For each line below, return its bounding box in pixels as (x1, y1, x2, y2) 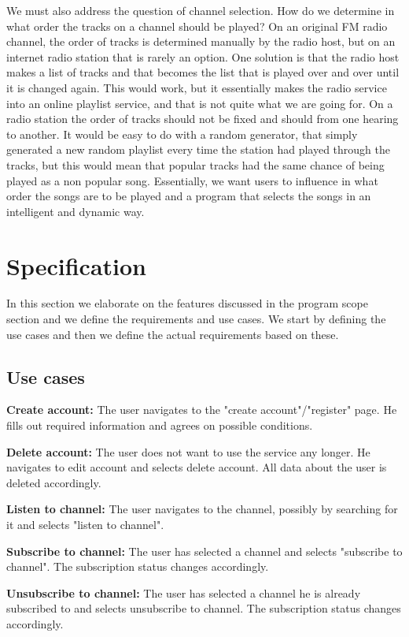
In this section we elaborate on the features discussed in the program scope (6, 295, 368, 311)
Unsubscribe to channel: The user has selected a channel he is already (6, 584, 361, 601)
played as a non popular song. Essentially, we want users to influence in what (6, 172, 378, 188)
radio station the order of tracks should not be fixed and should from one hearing (6, 110, 399, 127)
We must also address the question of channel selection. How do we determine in (6, 2, 395, 18)
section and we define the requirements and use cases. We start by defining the (6, 311, 386, 327)
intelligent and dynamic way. (6, 203, 145, 219)
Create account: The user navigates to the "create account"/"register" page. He (6, 401, 397, 418)
